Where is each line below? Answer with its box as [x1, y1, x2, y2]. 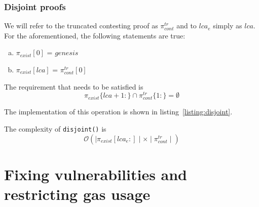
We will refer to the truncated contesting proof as [4, 20, 158, 31]
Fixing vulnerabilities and [4, 163, 188, 184]
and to [176, 20, 197, 31]
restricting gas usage [4, 184, 151, 204]
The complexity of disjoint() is [4, 123, 106, 134]
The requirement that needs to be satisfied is [4, 81, 143, 92]
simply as [213, 20, 242, 31]
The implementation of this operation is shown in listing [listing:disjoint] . [4, 106, 233, 117]
